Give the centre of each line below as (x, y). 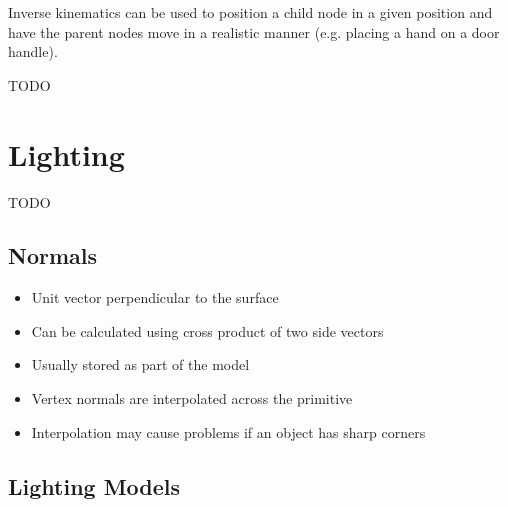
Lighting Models (94, 485)
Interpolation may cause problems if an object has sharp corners (228, 431)
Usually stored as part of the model (140, 364)
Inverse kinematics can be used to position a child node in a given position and (250, 12)
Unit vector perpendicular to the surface (155, 297)
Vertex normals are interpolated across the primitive (192, 398)
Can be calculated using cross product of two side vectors (207, 330)
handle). (33, 51)
